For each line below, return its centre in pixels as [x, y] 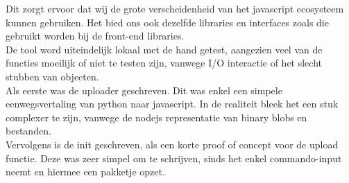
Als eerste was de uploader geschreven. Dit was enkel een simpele [144, 90]
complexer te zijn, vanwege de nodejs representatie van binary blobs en [156, 117]
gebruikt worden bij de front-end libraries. [95, 36]
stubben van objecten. [52, 76]
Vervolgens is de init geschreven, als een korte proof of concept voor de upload [172, 144]
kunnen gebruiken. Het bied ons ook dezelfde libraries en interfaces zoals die [167, 22]
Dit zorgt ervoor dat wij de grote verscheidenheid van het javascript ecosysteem [175, 8]
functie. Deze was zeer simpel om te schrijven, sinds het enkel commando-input [174, 158]
